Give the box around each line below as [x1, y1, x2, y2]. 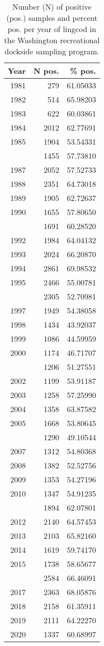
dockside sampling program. [4, 46, 100, 57]
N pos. [33, 65, 59, 76]
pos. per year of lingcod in [7, 23, 96, 34]
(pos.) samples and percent [6, 12, 98, 23]
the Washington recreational [4, 34, 100, 46]
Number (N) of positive [12, 1, 92, 12]
